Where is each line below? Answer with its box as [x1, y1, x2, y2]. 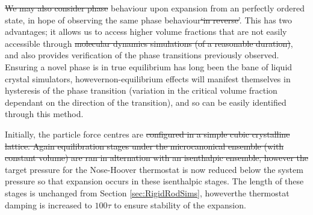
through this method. [5, 107, 84, 120]
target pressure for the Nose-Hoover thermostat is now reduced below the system [5, 163, 303, 175]
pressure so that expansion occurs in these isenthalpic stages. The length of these [5, 175, 304, 187]
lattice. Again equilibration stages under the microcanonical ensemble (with [5, 139, 284, 152]
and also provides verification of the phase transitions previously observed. [5, 49, 279, 61]
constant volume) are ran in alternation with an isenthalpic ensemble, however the [5, 151, 308, 164]
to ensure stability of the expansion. [114, 198, 246, 211]
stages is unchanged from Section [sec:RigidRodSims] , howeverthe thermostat [5, 186, 290, 199]
